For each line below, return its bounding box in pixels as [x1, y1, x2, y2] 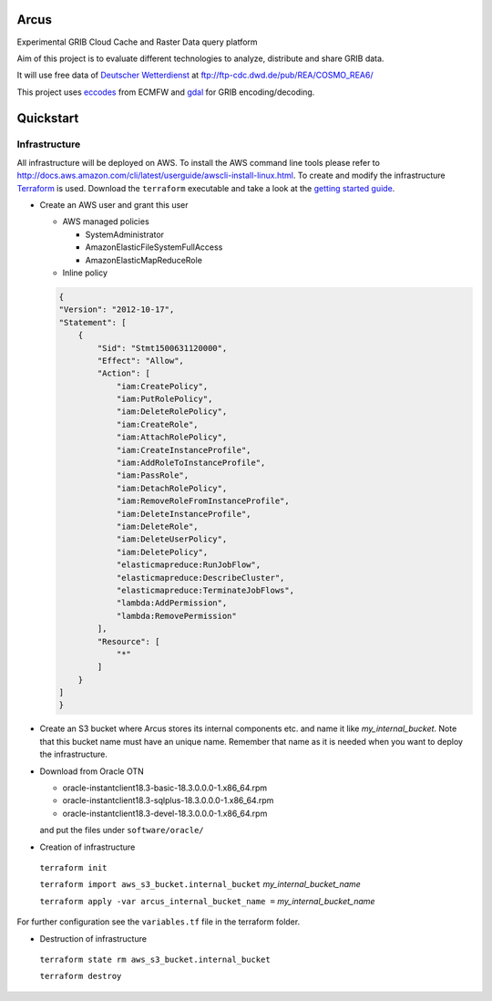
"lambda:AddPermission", [116, 598, 228, 608]
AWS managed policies [62, 216, 149, 227]
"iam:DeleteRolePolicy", [116, 407, 228, 417]
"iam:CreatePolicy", [116, 381, 209, 391]
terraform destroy [39, 971, 122, 982]
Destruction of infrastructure [39, 933, 148, 944]
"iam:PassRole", [116, 470, 190, 480]
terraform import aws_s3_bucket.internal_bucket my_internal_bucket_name [39, 879, 362, 890]
